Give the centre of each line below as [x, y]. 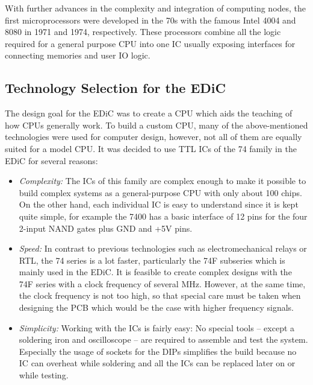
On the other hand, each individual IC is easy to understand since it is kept [159, 204]
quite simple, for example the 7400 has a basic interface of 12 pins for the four [163, 216]
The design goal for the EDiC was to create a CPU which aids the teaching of [149, 113]
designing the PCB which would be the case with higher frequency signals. [156, 307]
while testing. [44, 375]
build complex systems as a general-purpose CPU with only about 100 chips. [160, 192]
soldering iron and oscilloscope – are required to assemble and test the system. [163, 339]
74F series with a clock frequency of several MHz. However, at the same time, [162, 283]
